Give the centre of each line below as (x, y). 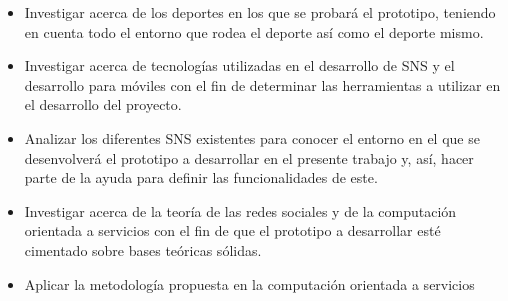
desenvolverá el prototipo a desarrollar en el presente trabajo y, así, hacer (249, 157)
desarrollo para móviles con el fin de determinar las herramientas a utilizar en (262, 84)
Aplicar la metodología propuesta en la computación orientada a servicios (249, 283)
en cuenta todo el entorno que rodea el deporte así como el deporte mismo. (254, 31)
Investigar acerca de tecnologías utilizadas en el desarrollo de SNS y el (239, 65)
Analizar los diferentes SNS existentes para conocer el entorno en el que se (252, 137)
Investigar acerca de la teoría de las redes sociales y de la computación (240, 210)
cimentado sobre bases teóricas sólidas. (143, 249)
